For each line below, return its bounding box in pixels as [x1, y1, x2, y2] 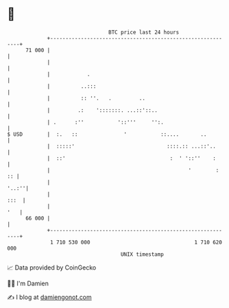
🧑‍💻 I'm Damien [7, 279, 49, 287]
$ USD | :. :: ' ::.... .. [7, 130, 207, 138]
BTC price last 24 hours [108, 29, 180, 36]
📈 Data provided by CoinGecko [7, 263, 97, 272]
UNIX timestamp [120, 250, 165, 258]
